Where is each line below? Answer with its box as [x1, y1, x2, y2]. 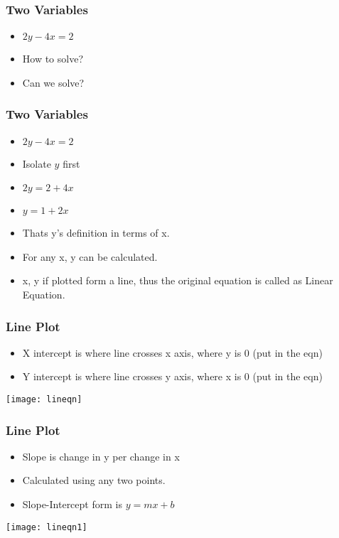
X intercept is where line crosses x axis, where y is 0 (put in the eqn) [22, 345, 323, 360]
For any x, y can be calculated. [22, 249, 158, 264]
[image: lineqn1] [6, 522, 87, 532]
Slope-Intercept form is [22, 497, 122, 512]
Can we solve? [22, 75, 85, 90]
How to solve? [22, 51, 84, 66]
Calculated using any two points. [22, 473, 166, 488]
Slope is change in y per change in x [22, 448, 180, 463]
